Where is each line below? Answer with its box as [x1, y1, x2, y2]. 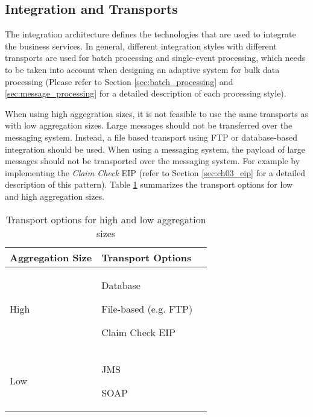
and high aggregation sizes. [5, 189, 105, 202]
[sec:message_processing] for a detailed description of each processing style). [5, 87, 286, 100]
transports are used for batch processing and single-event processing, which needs [5, 51, 306, 64]
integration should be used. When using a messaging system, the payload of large [5, 142, 306, 155]
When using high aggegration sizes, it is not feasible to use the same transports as [5, 107, 308, 119]
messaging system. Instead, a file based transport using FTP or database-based [5, 130, 298, 143]
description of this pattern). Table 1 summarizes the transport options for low [5, 178, 293, 191]
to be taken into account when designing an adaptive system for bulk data [5, 63, 280, 75]
